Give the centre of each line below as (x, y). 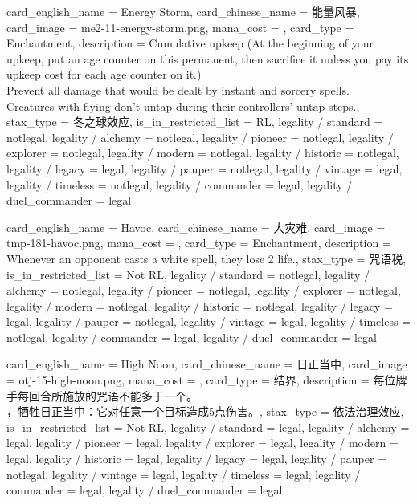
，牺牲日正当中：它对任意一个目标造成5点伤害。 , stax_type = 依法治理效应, (205, 411)
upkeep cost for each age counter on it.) (104, 74)
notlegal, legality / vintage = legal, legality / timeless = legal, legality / (184, 474)
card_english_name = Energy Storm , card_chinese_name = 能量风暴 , (183, 11)
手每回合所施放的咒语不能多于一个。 (102, 395)
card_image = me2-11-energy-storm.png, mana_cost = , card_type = (180, 27)
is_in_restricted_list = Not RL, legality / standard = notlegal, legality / (188, 274)
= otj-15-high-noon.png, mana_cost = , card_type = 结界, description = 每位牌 (207, 380)
